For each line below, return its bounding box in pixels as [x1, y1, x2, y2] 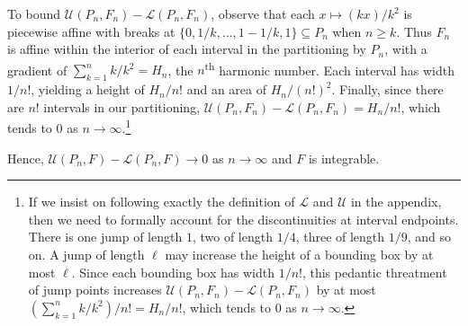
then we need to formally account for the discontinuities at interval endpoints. [28, 209, 459, 228]
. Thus [396, 22, 432, 40]
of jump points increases [28, 280, 162, 299]
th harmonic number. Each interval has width [204, 57, 454, 79]
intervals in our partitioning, [43, 97, 201, 116]
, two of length [192, 227, 273, 246]
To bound [7, 4, 61, 22]
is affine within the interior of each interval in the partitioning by [7, 40, 366, 58]
